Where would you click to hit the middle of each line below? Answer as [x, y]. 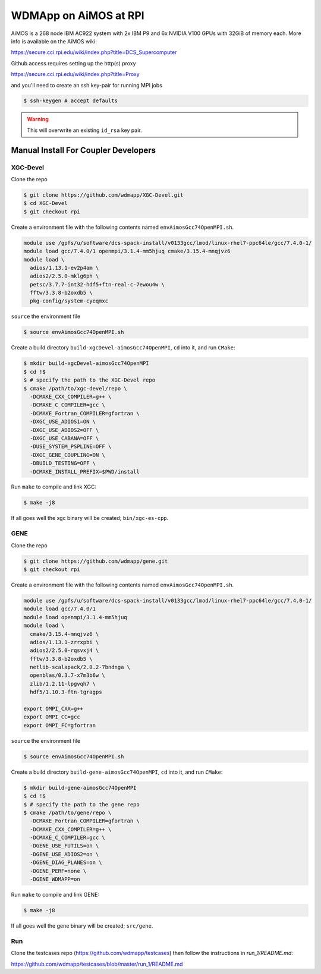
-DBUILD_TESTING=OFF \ [63, 463]
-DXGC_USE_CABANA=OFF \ [64, 438]
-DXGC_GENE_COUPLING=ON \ [67, 455]
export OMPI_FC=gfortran [60, 725]
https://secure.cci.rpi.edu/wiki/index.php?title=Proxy [75, 74]
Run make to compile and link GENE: [55, 895]
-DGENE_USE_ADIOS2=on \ [64, 854]
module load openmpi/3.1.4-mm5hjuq [75, 617]
